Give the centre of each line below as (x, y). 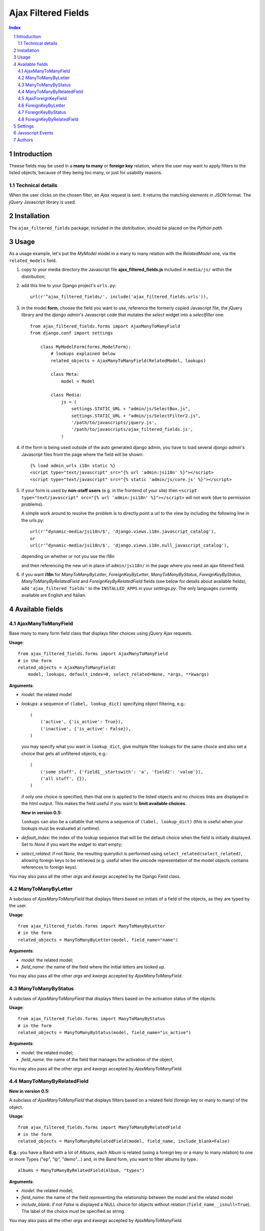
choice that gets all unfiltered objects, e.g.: (65, 753)
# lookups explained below (83, 354)
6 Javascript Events (33, 133)
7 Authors (23, 140)
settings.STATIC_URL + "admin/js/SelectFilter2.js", (136, 416)
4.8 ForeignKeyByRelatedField (48, 119)
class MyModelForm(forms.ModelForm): (85, 347)
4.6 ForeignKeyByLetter (42, 105)
